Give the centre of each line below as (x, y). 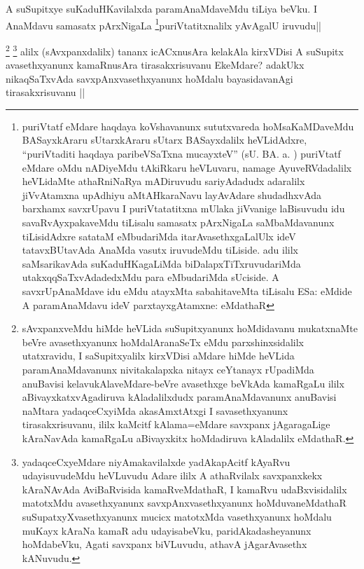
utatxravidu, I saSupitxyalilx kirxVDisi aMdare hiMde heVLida (158, 356)
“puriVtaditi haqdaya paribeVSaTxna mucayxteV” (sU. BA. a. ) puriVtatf (181, 154)
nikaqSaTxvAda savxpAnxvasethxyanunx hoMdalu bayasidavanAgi (149, 78)
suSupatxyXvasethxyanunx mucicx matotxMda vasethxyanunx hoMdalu (177, 516)
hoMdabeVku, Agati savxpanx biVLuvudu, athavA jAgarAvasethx (164, 544)
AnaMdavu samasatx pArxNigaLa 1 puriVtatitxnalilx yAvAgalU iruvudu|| (163, 24)
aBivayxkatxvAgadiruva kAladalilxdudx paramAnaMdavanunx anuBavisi (179, 397)
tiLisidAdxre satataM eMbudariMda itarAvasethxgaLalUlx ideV (159, 236)
